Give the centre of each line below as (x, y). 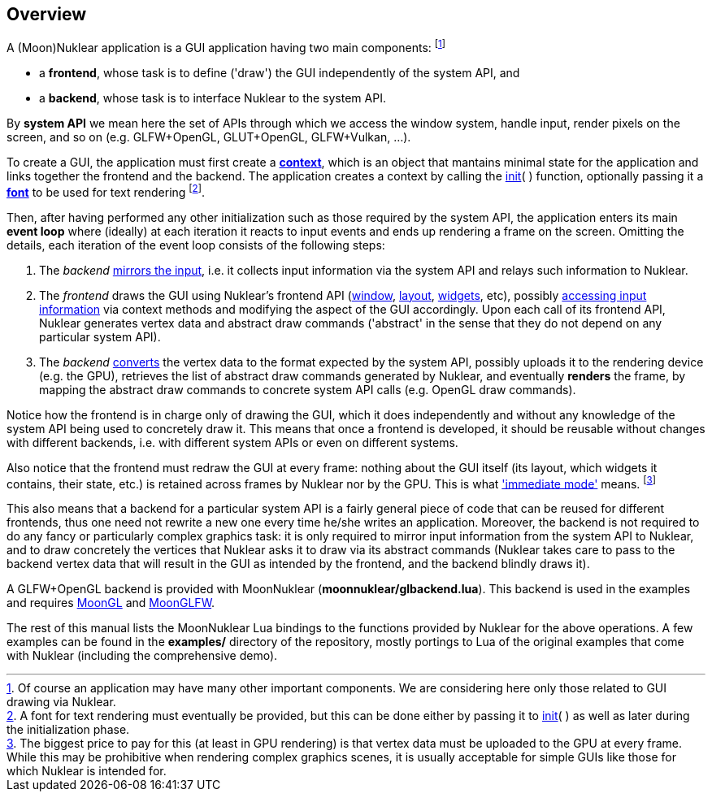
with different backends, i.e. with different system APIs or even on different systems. (232, 442)
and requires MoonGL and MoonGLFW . (111, 603)
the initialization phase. (68, 730)
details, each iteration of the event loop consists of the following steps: (196, 245)
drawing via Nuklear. (61, 702)
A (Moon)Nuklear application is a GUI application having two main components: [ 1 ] (226, 47)
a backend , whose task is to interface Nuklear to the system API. (213, 98)
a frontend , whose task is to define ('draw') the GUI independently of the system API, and (280, 73)
